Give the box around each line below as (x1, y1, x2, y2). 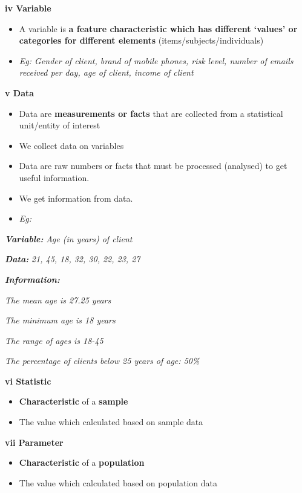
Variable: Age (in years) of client (5, 232, 133, 245)
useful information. (19, 171, 90, 184)
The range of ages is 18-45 (5, 334, 103, 346)
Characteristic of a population (19, 456, 145, 469)
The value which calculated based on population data (19, 476, 217, 489)
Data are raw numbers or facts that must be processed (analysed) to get (19, 159, 287, 172)
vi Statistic (5, 374, 51, 387)
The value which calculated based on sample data (19, 415, 203, 428)
